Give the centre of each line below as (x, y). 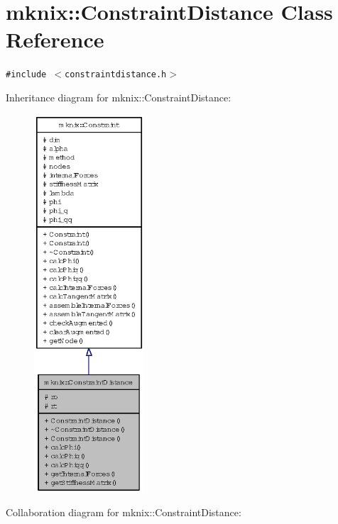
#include (26, 75)
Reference (55, 39)
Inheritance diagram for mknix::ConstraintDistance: (119, 97)
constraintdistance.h (116, 75)
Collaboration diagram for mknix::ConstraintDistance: (124, 512)
